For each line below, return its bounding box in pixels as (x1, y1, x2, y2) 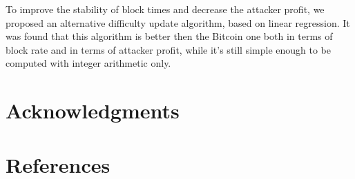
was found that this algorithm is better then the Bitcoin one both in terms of (6, 29, 333, 43)
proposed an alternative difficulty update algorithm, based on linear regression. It (6, 15, 350, 30)
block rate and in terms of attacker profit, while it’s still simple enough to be (6, 42, 332, 56)
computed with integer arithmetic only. (6, 56, 171, 70)
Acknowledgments (6, 96, 180, 125)
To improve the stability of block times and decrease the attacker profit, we (6, 2, 325, 16)
